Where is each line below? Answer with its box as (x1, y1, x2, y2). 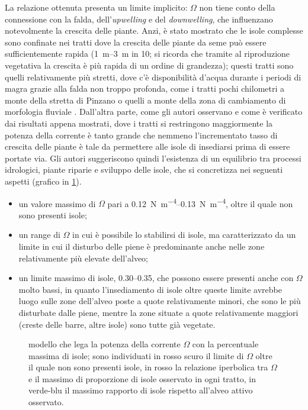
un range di (18, 228, 60, 241)
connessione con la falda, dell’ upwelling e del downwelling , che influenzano (5, 12, 273, 25)
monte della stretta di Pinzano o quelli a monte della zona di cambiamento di (5, 93, 286, 106)
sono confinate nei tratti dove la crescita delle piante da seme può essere (5, 35, 267, 48)
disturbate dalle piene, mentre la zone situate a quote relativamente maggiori (18, 306, 299, 318)
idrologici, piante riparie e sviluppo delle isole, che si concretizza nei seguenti (5, 163, 283, 176)
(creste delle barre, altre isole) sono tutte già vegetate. (18, 318, 216, 330)
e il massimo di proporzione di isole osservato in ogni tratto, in (28, 372, 256, 385)
